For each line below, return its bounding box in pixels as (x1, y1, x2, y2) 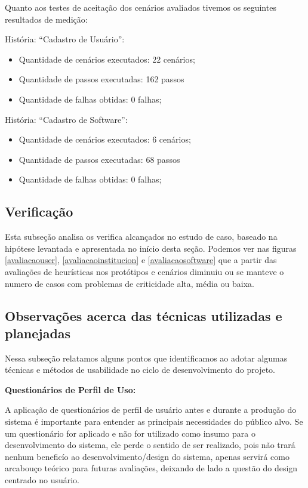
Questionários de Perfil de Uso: (5, 383, 136, 396)
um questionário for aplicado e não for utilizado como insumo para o (5, 427, 255, 439)
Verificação (5, 202, 73, 221)
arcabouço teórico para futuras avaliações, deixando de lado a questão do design (5, 462, 298, 474)
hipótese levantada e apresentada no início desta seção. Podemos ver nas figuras (5, 242, 297, 254)
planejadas (5, 323, 71, 342)
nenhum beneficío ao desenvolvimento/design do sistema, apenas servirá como (5, 450, 289, 462)
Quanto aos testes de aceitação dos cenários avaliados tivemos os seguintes (5, 1, 276, 13)
